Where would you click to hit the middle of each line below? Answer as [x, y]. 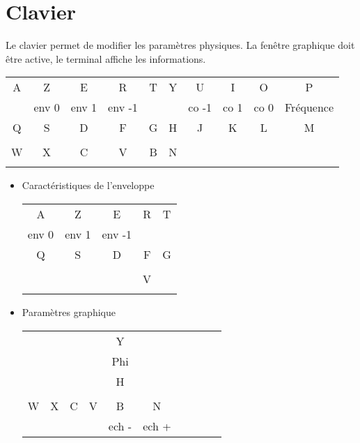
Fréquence [309, 107]
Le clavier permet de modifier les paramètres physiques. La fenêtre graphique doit [180, 45]
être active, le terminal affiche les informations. [106, 58]
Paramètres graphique [69, 311]
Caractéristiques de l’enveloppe [88, 185]
